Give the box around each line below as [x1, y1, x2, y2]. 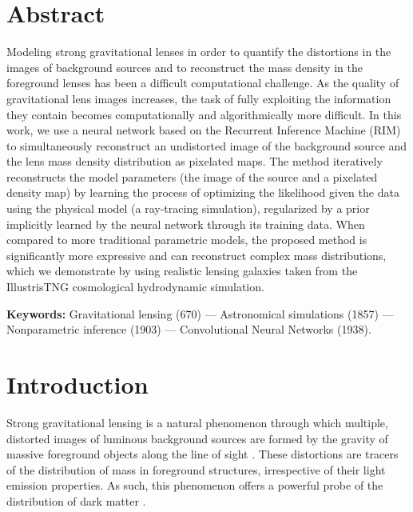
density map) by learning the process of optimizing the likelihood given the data [6, 184, 399, 201]
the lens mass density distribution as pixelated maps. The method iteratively [6, 153, 383, 170]
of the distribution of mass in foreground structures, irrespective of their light [6, 461, 386, 478]
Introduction [6, 368, 149, 400]
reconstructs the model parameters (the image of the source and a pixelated [6, 168, 378, 185]
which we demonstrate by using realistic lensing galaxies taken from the [6, 262, 358, 279]
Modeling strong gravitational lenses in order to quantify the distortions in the [6, 43, 391, 60]
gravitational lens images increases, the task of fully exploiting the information [6, 90, 391, 106]
